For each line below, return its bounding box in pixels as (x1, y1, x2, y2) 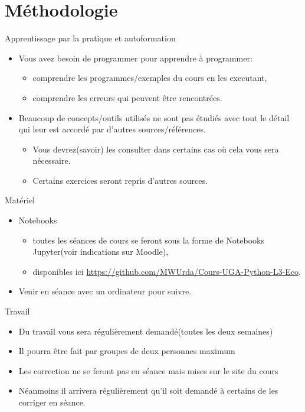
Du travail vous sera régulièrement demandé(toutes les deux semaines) (18, 325, 273, 337)
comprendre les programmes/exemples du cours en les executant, (32, 72, 267, 84)
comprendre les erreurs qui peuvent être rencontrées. (32, 91, 222, 103)
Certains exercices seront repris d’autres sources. (32, 174, 208, 186)
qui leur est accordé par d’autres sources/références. (18, 123, 206, 135)
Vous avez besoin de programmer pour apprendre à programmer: (18, 51, 252, 64)
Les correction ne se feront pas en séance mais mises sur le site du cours (18, 364, 278, 377)
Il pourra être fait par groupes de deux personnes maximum (18, 345, 235, 357)
